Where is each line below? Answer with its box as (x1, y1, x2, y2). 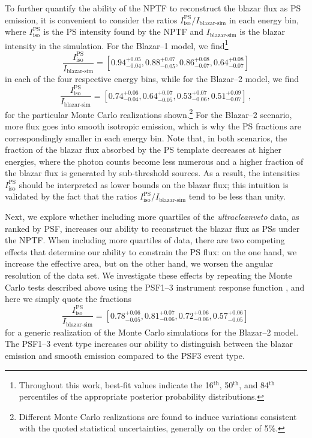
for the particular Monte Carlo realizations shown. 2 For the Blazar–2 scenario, (5, 106, 292, 120)
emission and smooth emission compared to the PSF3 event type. (5, 349, 245, 362)
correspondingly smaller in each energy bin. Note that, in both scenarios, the (5, 131, 287, 144)
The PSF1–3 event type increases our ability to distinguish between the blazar (5, 337, 293, 350)
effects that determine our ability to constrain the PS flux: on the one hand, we (5, 245, 297, 258)
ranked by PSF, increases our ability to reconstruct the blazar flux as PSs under (5, 222, 300, 234)
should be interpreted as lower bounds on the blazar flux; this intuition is (19, 178, 289, 191)
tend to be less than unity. (188, 190, 286, 203)
